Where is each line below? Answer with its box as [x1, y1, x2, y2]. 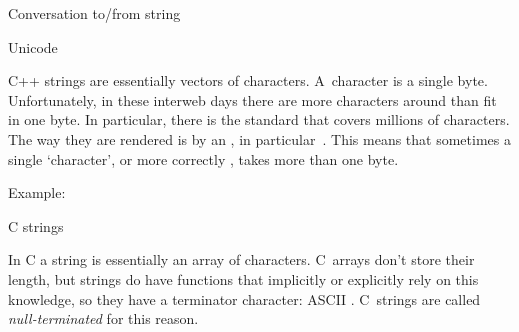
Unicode [8, 36, 58, 57]
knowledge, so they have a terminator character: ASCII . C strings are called [8, 288, 481, 309]
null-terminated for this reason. [8, 308, 199, 329]
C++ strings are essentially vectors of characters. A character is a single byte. [8, 70, 488, 91]
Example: [8, 182, 66, 203]
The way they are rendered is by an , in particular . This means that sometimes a [8, 128, 511, 149]
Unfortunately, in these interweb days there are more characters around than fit [8, 89, 497, 110]
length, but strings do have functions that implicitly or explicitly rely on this [8, 268, 479, 289]
